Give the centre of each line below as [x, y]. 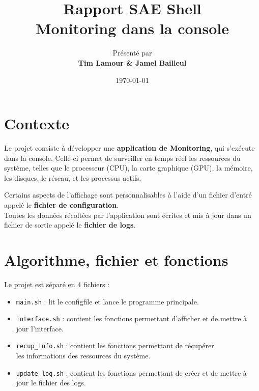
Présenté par [132, 53]
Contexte [37, 123]
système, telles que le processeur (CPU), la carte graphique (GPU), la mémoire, [128, 168]
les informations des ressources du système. [83, 356]
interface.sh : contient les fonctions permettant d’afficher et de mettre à [132, 318]
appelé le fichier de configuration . [62, 205]
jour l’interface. [40, 328]
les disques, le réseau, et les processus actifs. [73, 177]
